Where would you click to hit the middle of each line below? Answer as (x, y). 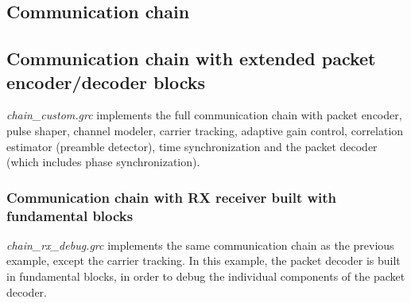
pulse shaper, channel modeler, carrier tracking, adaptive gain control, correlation (205, 130)
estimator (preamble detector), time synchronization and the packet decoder (192, 146)
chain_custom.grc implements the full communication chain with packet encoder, (204, 115)
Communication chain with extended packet (191, 58)
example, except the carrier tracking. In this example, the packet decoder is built (204, 260)
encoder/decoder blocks (106, 82)
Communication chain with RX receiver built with (172, 197)
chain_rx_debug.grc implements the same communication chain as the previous (200, 245)
